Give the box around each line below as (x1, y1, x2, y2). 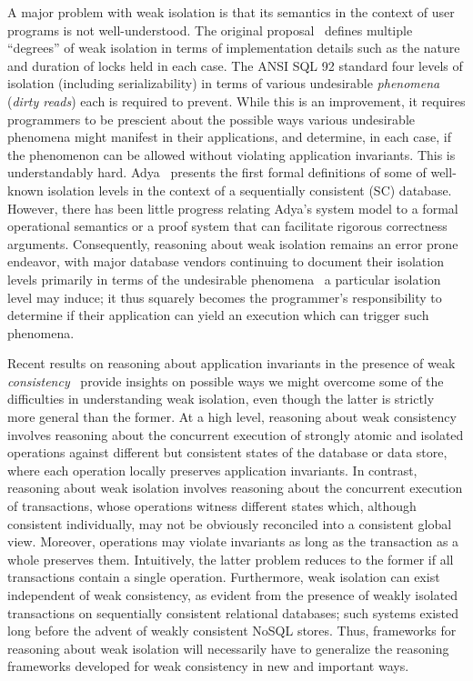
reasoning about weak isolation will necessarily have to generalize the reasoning (7, 638, 449, 657)
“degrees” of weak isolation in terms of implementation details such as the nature (7, 38, 460, 57)
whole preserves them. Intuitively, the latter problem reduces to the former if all (7, 549, 454, 568)
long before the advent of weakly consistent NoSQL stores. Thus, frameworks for (7, 621, 457, 640)
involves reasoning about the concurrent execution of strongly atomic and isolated (7, 425, 464, 444)
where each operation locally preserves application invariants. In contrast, (7, 460, 418, 479)
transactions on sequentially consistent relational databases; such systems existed (7, 603, 459, 622)
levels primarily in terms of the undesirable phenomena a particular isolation (7, 269, 441, 288)
